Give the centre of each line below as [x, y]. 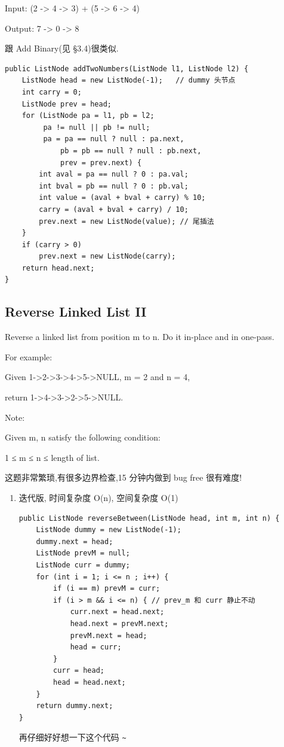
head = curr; [96, 647]
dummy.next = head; [75, 541]
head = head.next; [89, 682]
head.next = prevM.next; [119, 623]
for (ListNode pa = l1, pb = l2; [88, 116]
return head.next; [58, 268]
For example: [29, 356]
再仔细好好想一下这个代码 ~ [72, 737]
